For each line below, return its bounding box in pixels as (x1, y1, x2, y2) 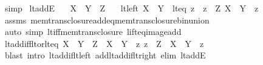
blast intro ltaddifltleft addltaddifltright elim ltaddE (4, 49, 206, 61)
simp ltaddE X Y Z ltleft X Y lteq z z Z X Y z (4, 2, 259, 14)
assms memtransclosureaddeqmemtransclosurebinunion (4, 13, 210, 26)
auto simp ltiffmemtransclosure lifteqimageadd (4, 25, 182, 38)
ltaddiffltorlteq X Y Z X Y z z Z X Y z (4, 37, 204, 49)
